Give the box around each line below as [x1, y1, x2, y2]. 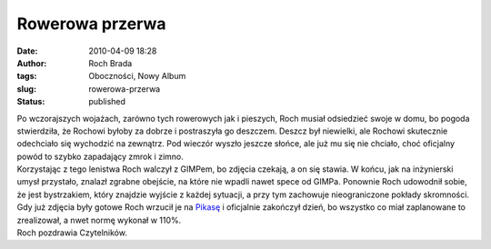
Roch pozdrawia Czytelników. [16, 227, 127, 238]
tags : [16, 71, 37, 82]
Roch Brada [88, 57, 133, 68]
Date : [16, 45, 38, 56]
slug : [16, 83, 36, 95]
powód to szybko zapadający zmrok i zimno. [16, 151, 184, 162]
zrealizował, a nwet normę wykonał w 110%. [16, 214, 182, 225]
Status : [16, 96, 45, 107]
